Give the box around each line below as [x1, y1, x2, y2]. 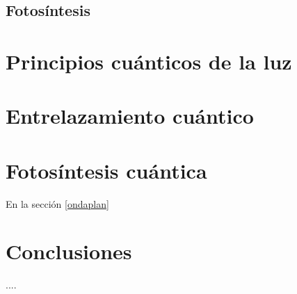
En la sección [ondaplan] [6, 196, 109, 211]
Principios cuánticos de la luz [6, 47, 292, 75]
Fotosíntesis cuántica [6, 156, 207, 184]
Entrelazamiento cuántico [6, 101, 254, 130]
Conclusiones [6, 237, 132, 266]
